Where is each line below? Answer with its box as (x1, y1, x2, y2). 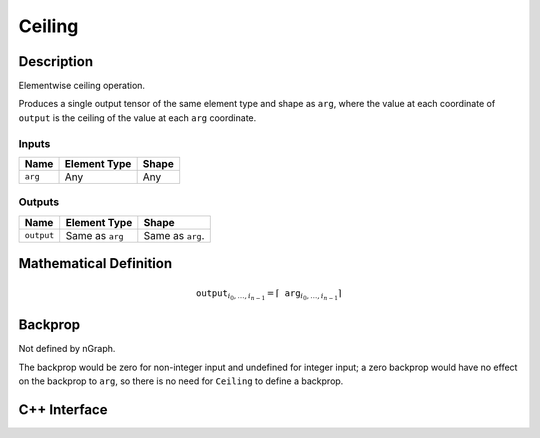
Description (18, 53, 94, 70)
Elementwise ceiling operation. (18, 80, 145, 92)
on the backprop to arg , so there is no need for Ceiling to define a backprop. (18, 375, 344, 387)
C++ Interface (18, 401, 108, 418)
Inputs (18, 136, 51, 150)
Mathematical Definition (18, 255, 173, 272)
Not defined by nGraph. (18, 343, 116, 355)
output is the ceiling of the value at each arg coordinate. (18, 111, 257, 124)
